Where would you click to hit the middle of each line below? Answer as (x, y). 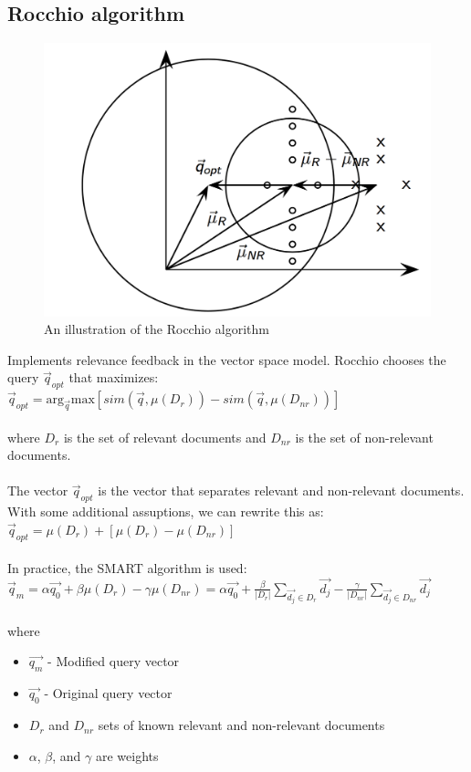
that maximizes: (114, 377)
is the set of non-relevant (364, 437)
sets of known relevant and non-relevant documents (241, 725)
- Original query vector (108, 693)
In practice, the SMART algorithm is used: (127, 568)
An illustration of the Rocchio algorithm (157, 329)
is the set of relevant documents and (165, 437)
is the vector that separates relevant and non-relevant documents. (281, 490)
